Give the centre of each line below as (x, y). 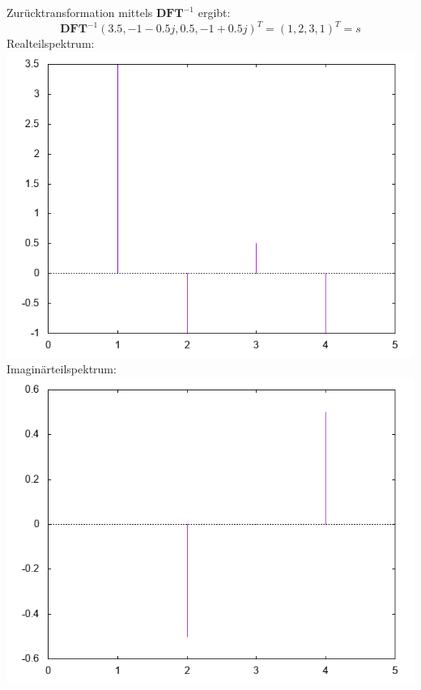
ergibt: (214, 12)
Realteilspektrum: (51, 43)
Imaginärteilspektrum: (62, 369)
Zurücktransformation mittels (80, 12)
